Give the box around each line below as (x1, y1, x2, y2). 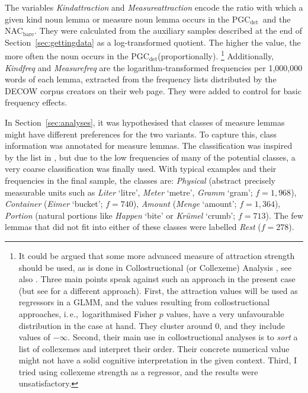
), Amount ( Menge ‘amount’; (133, 197, 237, 210)
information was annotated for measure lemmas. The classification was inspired (5, 139, 293, 152)
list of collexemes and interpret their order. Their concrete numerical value (18, 342, 290, 354)
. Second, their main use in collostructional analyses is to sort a (68, 331, 298, 343)
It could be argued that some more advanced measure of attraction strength (18, 249, 295, 261)
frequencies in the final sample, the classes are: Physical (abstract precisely (5, 174, 275, 186)
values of (18, 331, 50, 343)
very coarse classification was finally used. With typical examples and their (5, 162, 277, 175)
